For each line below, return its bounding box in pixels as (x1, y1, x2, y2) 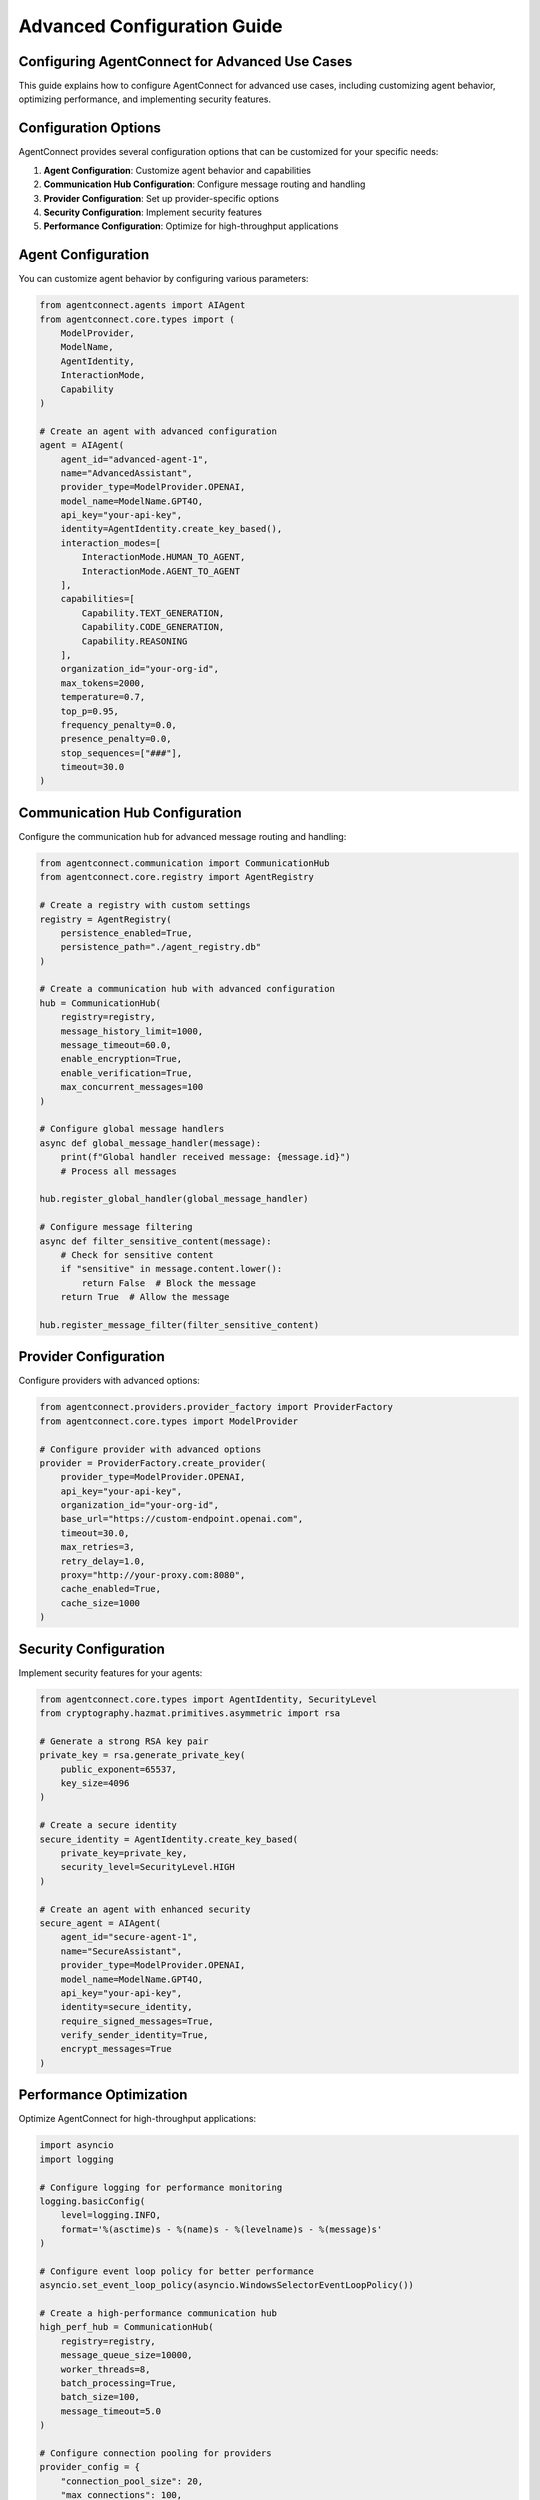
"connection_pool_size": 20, (60, 2475, 204, 2487)
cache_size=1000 (60, 1597, 140, 1609)
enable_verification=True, (60, 1067, 194, 1079)
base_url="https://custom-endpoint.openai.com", (60, 1513, 304, 1525)
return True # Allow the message (60, 1291, 230, 1303)
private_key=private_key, (60, 1847, 188, 1859)
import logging (39, 2153, 114, 2165)
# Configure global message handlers (39, 1123, 225, 1135)
